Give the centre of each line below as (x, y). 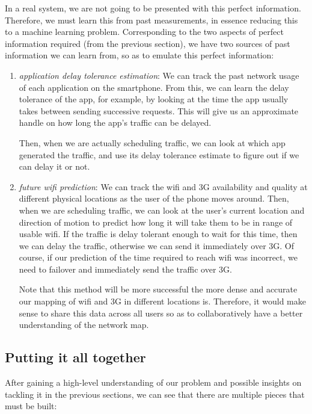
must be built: (31, 406)
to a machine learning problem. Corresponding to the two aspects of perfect (144, 32)
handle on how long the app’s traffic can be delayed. (115, 122)
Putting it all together (75, 357)
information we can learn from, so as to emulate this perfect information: (139, 55)
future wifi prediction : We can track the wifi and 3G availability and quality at (163, 186)
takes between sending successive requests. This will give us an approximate (159, 110)
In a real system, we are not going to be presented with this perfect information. (153, 8)
